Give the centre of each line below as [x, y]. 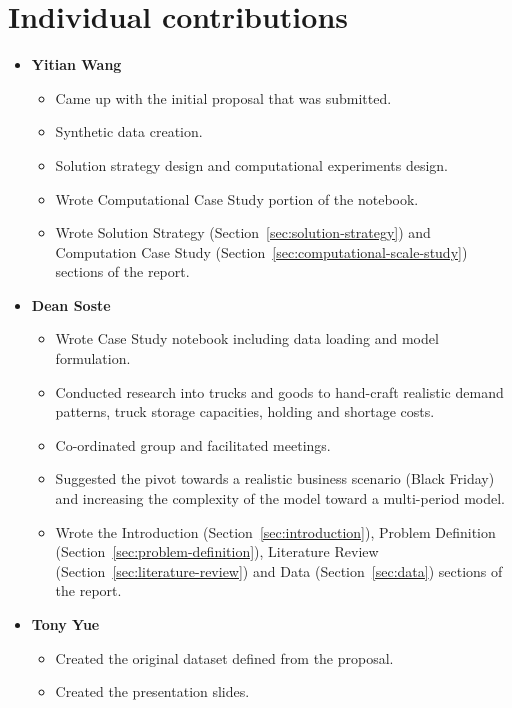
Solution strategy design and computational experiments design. [252, 164]
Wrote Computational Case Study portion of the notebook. [237, 198]
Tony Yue [65, 624]
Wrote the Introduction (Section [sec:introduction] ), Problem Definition [275, 531]
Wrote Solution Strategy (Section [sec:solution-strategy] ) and [243, 232]
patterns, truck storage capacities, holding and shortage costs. [245, 411]
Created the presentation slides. [152, 691]
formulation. [93, 358]
